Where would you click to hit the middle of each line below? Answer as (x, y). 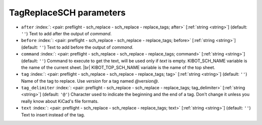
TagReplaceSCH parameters (67, 13)
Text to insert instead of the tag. (53, 115)
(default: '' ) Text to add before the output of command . (77, 47)
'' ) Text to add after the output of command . (66, 33)
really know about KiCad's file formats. (60, 101)
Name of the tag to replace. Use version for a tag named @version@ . (90, 81)
